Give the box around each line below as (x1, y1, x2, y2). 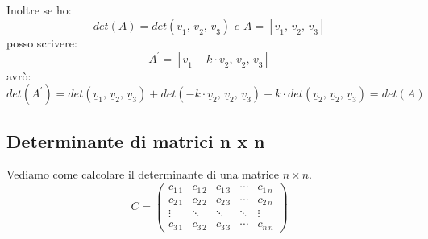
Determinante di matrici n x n (6, 128, 265, 153)
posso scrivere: (6, 34, 77, 51)
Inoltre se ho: (6, 2, 72, 18)
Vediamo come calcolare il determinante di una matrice (6, 166, 280, 183)
